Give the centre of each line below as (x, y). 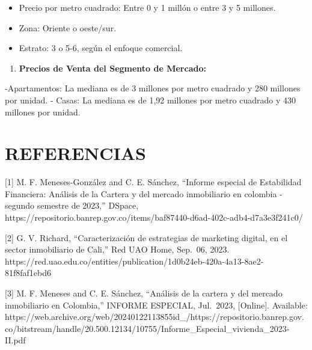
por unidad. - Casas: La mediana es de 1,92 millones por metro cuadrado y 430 (151, 100)
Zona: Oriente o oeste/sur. (68, 27)
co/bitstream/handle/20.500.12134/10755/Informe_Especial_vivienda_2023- (147, 328)
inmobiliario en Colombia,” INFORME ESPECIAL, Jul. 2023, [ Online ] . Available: (156, 305)
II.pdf (15, 340)
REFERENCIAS (76, 153)
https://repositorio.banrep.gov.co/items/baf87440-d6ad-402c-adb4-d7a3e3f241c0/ (154, 217)
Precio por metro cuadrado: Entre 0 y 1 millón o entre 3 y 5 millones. (147, 7)
